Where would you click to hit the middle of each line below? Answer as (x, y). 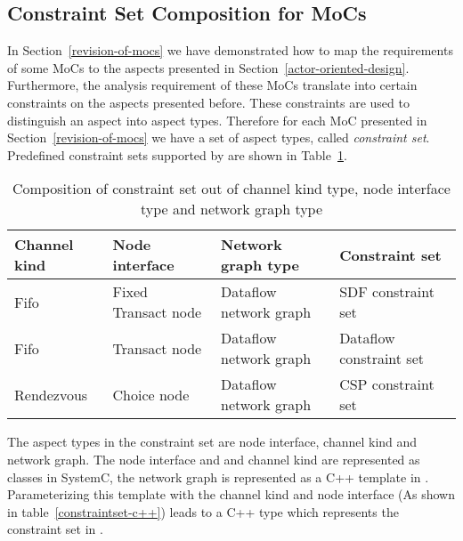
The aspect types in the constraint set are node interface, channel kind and (212, 442)
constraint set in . (55, 529)
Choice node (151, 394)
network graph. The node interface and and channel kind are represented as (214, 459)
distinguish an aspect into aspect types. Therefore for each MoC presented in (217, 120)
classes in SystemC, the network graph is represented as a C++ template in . (218, 476)
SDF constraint (387, 292)
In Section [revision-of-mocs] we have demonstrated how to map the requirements (230, 50)
